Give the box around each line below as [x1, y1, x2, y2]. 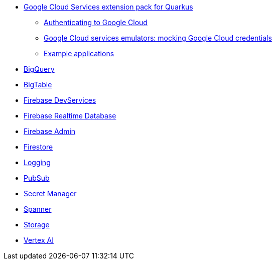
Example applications [44, 49, 114, 58]
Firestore [24, 143, 53, 151]
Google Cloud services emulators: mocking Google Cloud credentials [44, 34, 272, 42]
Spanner [24, 205, 52, 213]
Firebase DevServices [24, 96, 96, 104]
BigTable [24, 80, 52, 89]
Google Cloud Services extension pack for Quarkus [24, 3, 193, 11]
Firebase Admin [24, 127, 76, 136]
